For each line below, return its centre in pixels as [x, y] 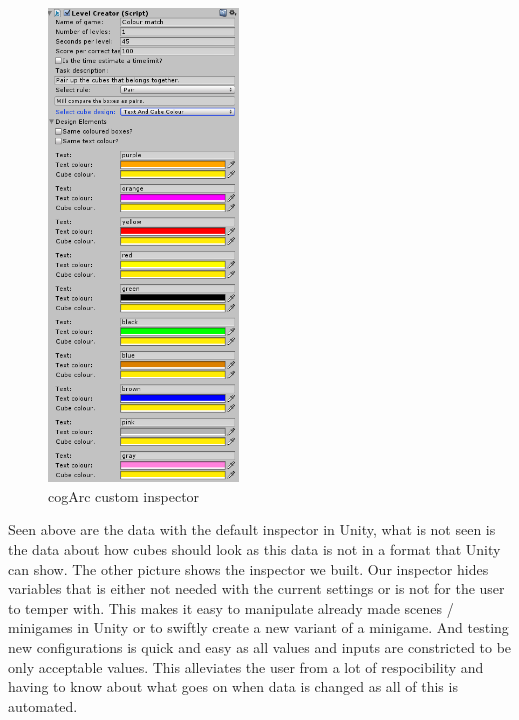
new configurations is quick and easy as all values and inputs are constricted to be [260, 647]
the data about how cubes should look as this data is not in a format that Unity [254, 549]
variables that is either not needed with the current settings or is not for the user [256, 588]
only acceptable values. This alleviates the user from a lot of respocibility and [246, 666]
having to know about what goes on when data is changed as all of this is [233, 686]
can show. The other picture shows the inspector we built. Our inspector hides [248, 568]
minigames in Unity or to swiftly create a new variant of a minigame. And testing [258, 627]
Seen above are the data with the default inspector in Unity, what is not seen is [252, 529]
